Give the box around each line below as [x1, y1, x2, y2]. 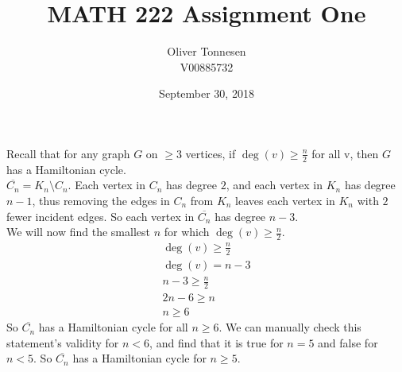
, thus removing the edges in [32, 192, 170, 208]
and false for [318, 334, 378, 351]
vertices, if [185, 145, 236, 161]
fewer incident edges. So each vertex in [6, 207, 195, 224]
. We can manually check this [218, 319, 361, 335]
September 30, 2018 [159, 85, 254, 102]
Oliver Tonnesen [167, 43, 246, 60]
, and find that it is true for [149, 334, 284, 351]
